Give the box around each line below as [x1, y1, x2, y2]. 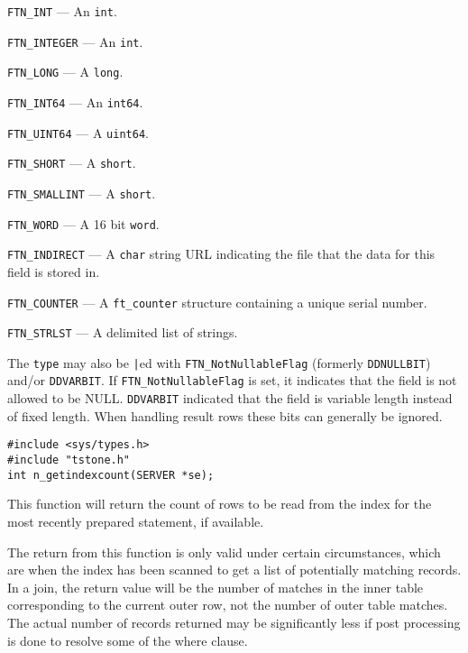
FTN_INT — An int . [7, 2, 117, 20]
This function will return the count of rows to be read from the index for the [7, 494, 432, 513]
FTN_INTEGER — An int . [7, 32, 143, 51]
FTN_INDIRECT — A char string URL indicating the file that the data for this [7, 244, 436, 263]
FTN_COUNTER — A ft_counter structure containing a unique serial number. [7, 292, 427, 311]
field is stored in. [7, 262, 100, 281]
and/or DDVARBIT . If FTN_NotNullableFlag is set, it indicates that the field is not [7, 371, 457, 390]
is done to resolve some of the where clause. [7, 630, 248, 649]
